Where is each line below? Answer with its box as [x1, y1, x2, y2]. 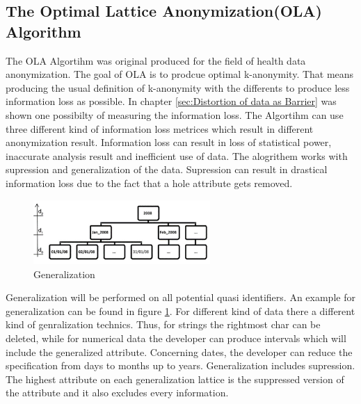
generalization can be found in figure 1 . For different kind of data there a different [6, 303, 355, 318]
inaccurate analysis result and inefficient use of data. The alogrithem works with [6, 148, 348, 163]
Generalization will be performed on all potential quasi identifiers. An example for [6, 290, 355, 305]
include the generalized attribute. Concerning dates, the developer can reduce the [6, 344, 353, 359]
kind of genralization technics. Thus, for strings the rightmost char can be [6, 317, 321, 332]
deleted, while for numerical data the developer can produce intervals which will [6, 330, 346, 345]
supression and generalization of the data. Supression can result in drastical [6, 162, 328, 177]
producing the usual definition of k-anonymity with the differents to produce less [6, 80, 350, 95]
